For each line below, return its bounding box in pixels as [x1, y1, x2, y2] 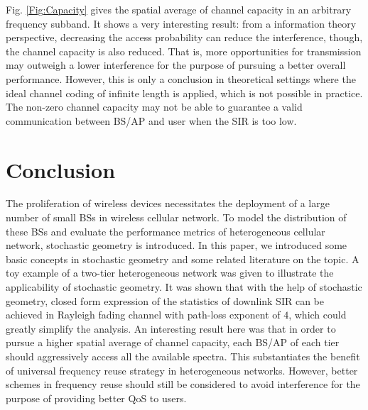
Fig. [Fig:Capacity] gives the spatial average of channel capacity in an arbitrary [6, 2, 352, 16]
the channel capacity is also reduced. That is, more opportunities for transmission [6, 43, 362, 58]
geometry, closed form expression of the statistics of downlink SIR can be [6, 293, 324, 308]
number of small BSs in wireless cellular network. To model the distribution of [6, 210, 347, 225]
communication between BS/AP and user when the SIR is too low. [6, 113, 297, 128]
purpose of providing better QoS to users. [6, 390, 187, 405]
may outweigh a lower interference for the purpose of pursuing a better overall [6, 57, 346, 72]
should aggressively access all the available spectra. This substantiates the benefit [6, 349, 360, 363]
